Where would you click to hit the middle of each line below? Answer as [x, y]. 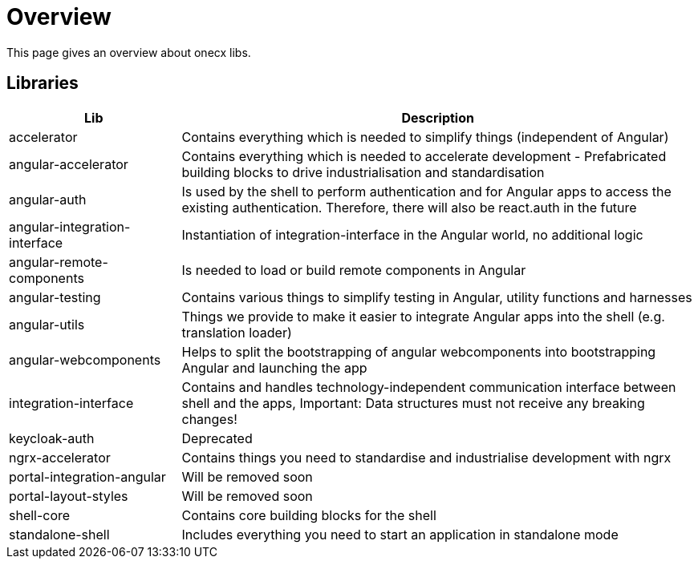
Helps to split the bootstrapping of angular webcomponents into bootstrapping [419, 351]
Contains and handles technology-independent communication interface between [429, 387]
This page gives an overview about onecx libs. [129, 52]
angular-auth [48, 199]
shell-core [40, 515]
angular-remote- [59, 262]
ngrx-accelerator [60, 457]
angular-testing [55, 297]
